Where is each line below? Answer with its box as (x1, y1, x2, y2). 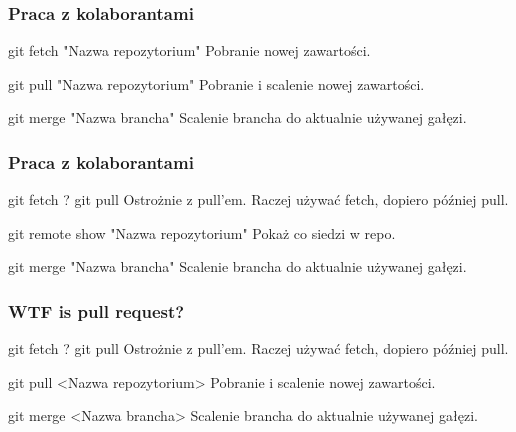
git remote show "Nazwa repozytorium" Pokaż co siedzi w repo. (8, 222, 396, 243)
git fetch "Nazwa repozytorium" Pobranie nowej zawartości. (8, 40, 371, 61)
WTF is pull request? (8, 298, 185, 323)
